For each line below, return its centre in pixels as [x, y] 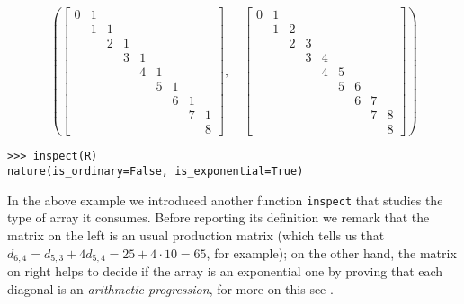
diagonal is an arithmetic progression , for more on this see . [170, 288]
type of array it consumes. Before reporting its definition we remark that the [219, 217]
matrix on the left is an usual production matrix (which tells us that [196, 235]
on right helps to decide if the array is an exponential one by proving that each [225, 270]
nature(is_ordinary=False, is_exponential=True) [156, 171]
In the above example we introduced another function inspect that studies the [225, 200]
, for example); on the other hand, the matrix [331, 252]
